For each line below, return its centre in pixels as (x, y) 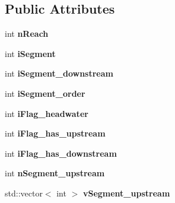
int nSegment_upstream (55, 173)
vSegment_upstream (126, 193)
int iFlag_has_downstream (61, 153)
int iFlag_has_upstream (55, 133)
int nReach (27, 34)
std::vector (24, 193)
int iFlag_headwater (47, 113)
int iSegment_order (45, 93)
